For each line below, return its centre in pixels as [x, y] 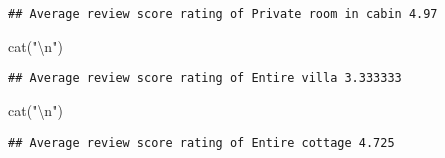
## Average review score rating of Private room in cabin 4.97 [223, 14]
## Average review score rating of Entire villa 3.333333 [205, 78]
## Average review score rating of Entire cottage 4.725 [201, 142]
